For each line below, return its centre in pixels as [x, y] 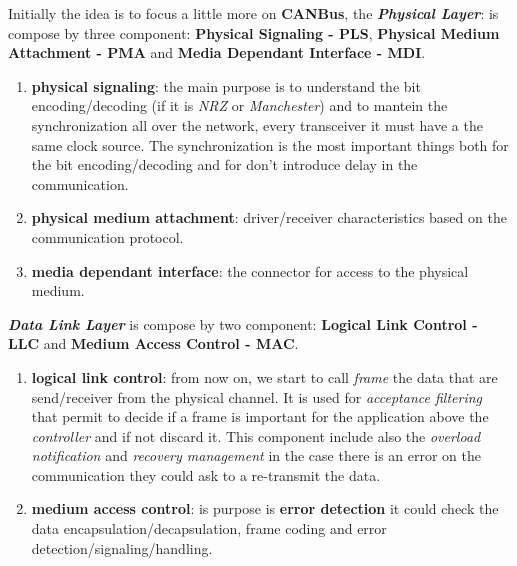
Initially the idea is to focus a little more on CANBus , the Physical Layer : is [253, 13]
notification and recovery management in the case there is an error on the [256, 455]
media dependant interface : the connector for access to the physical [250, 270]
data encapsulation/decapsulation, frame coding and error [209, 528]
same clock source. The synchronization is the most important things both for [270, 144]
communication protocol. [107, 236]
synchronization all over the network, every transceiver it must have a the [257, 124]
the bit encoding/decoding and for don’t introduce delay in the [224, 164]
